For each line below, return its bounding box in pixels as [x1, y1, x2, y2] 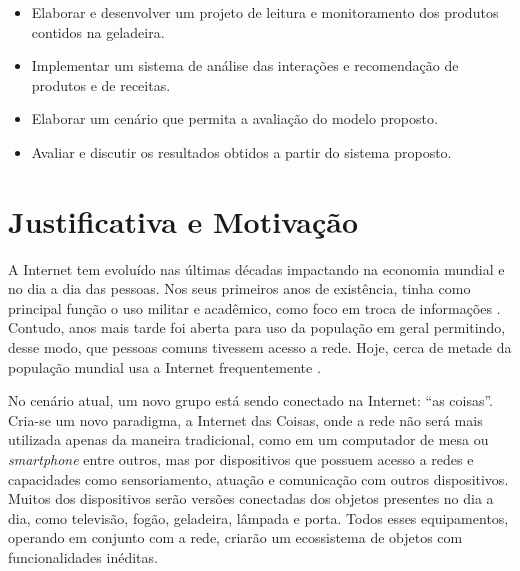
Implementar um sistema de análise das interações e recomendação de [31, 55, 459, 76]
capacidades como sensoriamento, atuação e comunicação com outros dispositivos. [8, 468, 509, 489]
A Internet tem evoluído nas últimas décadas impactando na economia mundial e [8, 258, 505, 279]
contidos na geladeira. [31, 21, 165, 42]
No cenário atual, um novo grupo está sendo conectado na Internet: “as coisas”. [8, 390, 494, 411]
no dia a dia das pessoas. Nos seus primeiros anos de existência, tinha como [8, 278, 471, 299]
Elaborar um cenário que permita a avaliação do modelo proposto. [31, 108, 438, 129]
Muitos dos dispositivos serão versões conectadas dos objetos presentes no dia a [8, 488, 494, 509]
